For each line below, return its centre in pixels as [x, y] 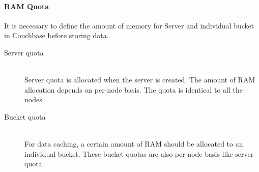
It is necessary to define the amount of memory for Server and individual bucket [129, 25]
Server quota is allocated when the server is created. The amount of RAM [140, 80]
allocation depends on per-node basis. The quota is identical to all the [134, 89]
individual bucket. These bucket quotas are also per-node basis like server [139, 153]
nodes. [34, 99]
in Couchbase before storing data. [56, 35]
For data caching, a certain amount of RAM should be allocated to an [134, 144]
